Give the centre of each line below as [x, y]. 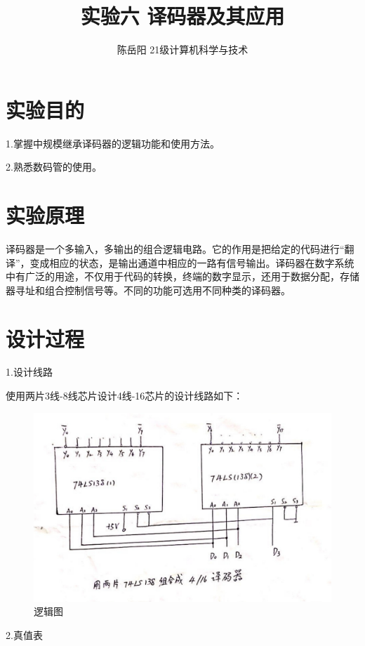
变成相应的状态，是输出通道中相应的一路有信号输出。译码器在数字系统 [192, 262]
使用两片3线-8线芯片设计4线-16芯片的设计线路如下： [125, 396]
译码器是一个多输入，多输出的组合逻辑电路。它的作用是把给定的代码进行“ [175, 248]
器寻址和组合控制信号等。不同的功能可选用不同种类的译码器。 [148, 290]
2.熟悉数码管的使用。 [54, 167]
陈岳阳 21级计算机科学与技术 [182, 50]
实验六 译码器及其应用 [182, 16]
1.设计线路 [29, 372]
